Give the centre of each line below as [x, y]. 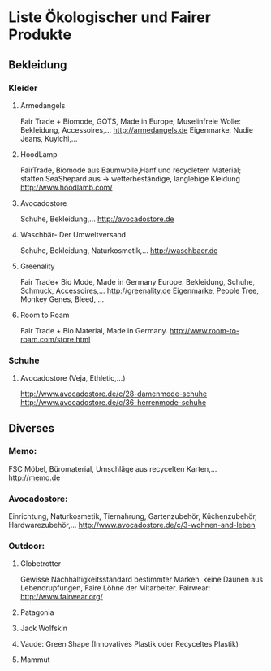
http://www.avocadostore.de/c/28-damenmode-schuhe [114, 394]
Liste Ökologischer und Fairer [110, 17]
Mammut [35, 660]
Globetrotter [41, 564]
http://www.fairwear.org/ [61, 597]
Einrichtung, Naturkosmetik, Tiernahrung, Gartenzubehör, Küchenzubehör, [133, 516]
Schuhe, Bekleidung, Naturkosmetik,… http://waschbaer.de [119, 250]
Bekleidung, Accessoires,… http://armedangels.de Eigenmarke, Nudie [137, 129]
